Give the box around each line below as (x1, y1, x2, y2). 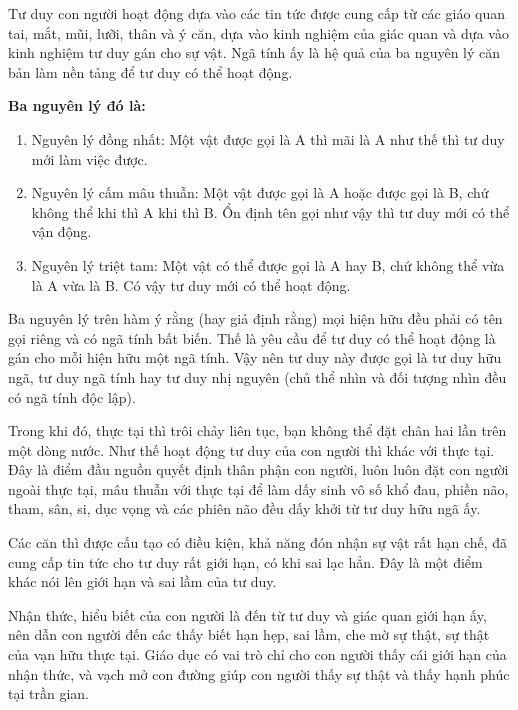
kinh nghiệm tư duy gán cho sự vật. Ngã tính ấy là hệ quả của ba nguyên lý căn (8, 42, 501, 63)
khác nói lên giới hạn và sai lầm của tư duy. (8, 571, 277, 592)
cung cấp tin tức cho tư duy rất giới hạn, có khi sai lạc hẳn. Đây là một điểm (8, 551, 483, 572)
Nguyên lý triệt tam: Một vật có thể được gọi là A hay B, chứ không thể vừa (31, 254, 505, 275)
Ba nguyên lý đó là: (8, 95, 146, 116)
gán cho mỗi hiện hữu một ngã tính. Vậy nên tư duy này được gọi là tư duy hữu (8, 347, 502, 368)
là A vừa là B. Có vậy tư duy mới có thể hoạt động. (31, 274, 351, 295)
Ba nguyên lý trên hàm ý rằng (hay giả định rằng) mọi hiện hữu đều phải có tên (8, 308, 503, 329)
